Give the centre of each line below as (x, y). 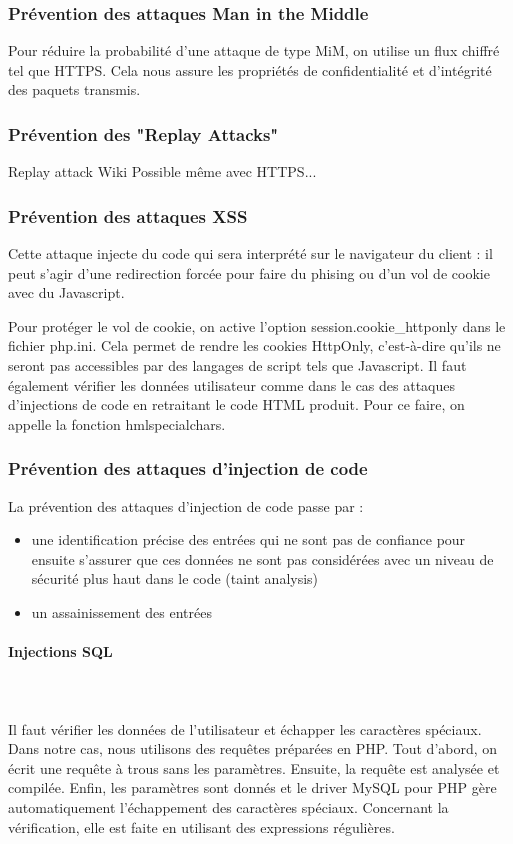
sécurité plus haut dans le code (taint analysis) (175, 578)
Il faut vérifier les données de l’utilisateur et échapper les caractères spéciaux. (245, 728)
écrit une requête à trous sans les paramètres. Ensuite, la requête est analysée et (254, 767)
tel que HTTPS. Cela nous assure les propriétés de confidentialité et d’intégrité (250, 69)
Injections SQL (60, 651)
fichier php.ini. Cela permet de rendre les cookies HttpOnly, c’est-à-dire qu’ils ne (254, 345)
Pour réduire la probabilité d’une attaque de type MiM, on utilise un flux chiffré (254, 50)
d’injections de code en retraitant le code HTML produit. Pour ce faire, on (236, 404)
